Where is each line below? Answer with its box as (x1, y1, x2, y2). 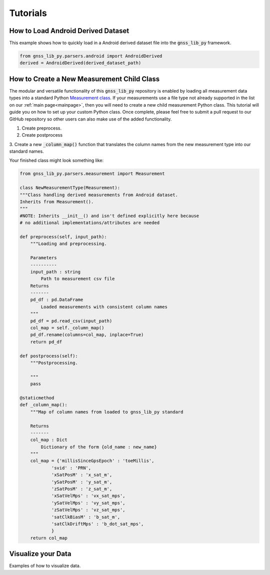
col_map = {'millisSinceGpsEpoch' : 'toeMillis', (30, 458, 154, 464)
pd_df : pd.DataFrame (30, 297, 83, 303)
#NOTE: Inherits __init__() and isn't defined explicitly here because (19, 213, 199, 219)
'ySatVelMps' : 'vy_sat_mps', (51, 500, 125, 505)
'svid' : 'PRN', (51, 465, 91, 470)
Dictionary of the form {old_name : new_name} (40, 444, 157, 450)
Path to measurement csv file (40, 276, 115, 282)
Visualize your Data (9, 549, 71, 558)
